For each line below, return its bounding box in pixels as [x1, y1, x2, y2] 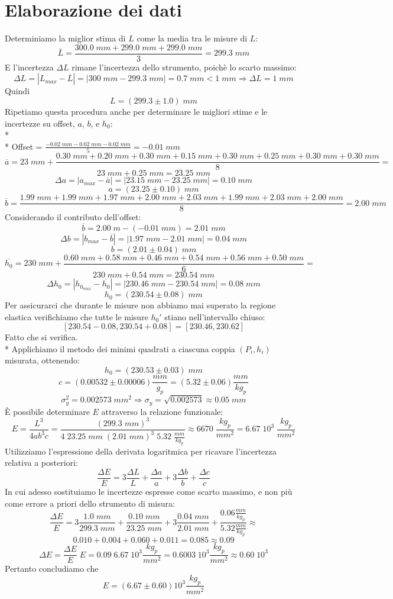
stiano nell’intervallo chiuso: [164, 310, 265, 323]
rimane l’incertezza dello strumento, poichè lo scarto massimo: [72, 60, 297, 73]
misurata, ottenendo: [5, 354, 80, 366]
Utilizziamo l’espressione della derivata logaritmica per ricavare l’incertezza [5, 445, 277, 457]
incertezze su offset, [5, 117, 75, 129]
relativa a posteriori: [5, 456, 78, 469]
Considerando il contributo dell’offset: [5, 211, 141, 223]
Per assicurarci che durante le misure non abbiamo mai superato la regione [5, 299, 276, 311]
